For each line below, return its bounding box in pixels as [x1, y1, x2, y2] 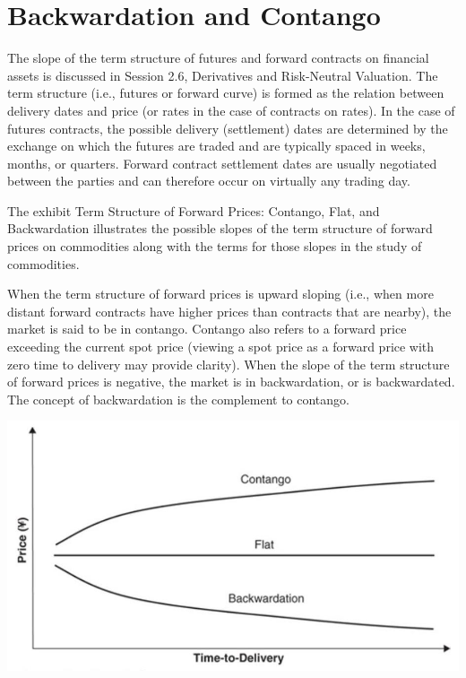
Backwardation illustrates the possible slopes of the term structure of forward [7, 219, 433, 238]
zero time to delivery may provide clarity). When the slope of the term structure [7, 354, 450, 373]
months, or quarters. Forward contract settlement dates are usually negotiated [7, 153, 437, 172]
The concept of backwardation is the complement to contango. [7, 389, 349, 408]
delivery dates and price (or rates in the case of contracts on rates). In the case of [7, 100, 455, 119]
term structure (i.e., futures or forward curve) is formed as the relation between [7, 83, 444, 102]
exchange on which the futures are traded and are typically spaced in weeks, [7, 136, 426, 155]
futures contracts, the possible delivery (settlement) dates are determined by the [7, 118, 448, 137]
